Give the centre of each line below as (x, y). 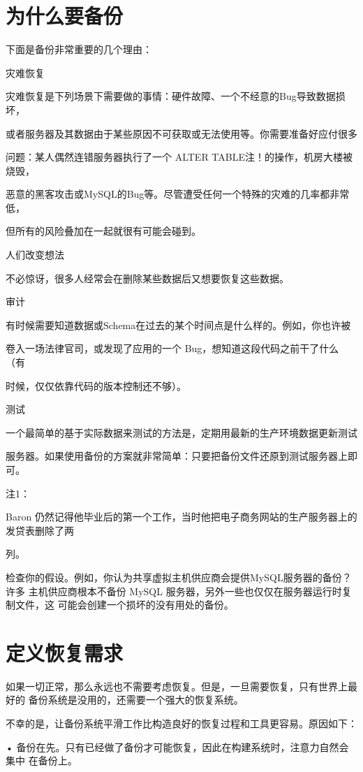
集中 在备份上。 (42, 760)
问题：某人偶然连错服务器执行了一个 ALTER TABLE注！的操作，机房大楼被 (179, 157)
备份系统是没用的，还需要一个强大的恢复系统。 (136, 700)
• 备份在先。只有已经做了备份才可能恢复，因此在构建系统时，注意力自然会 (177, 746)
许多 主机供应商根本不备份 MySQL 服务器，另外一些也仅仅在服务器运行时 (174, 591)
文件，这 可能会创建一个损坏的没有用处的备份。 (124, 605)
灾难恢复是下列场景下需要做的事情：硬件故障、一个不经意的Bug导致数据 (171, 96)
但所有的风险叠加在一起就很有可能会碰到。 (103, 231)
